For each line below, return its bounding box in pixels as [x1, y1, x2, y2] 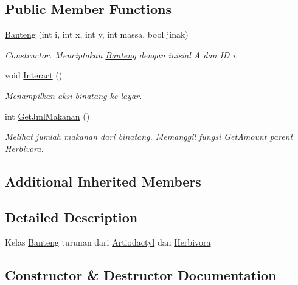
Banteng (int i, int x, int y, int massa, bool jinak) [5, 28, 189, 41]
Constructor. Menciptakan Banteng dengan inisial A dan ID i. [5, 48, 238, 61]
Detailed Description [5, 207, 138, 226]
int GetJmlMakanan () [5, 109, 90, 122]
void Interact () [5, 69, 63, 81]
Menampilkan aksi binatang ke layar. [5, 89, 142, 101]
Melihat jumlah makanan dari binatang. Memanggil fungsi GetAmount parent [5, 130, 293, 143]
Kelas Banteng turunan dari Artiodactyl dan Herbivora [5, 236, 211, 249]
